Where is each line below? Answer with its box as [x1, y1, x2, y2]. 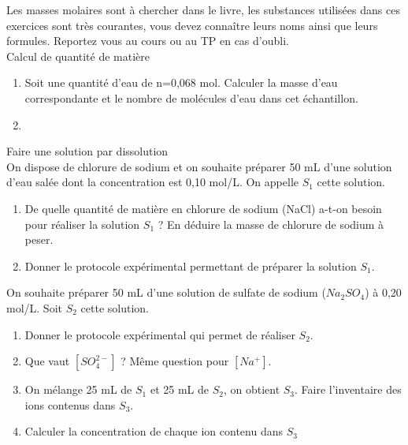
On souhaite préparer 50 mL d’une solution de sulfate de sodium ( [6, 284, 326, 301]
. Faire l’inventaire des [295, 381, 402, 398]
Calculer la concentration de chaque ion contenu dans [24, 423, 284, 439]
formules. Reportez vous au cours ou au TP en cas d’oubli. [6, 32, 289, 49]
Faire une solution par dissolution [6, 143, 169, 159]
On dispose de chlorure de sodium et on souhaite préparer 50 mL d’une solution [6, 158, 392, 174]
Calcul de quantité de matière [6, 47, 150, 64]
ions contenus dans [24, 396, 116, 413]
